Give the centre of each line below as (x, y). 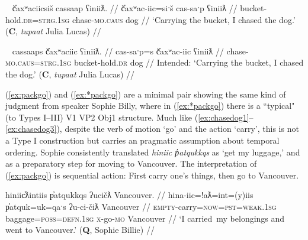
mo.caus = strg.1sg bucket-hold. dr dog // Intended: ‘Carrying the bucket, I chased (155, 62)
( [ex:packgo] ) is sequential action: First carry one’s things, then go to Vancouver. (152, 175)
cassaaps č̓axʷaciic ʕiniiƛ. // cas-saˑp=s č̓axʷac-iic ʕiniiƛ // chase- (130, 51)
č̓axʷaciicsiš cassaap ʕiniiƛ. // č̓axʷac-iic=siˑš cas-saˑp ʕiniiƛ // (125, 8)
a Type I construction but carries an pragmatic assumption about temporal (142, 140)
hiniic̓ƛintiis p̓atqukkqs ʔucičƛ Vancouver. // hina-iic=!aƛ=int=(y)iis (129, 195)
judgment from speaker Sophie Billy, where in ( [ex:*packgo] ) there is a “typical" (150, 106)
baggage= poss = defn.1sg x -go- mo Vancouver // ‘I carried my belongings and (145, 218)
